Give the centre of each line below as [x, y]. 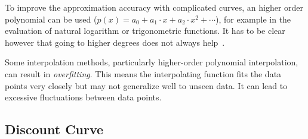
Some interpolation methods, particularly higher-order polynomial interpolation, [152, 62]
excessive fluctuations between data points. [83, 97]
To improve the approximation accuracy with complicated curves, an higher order [154, 7]
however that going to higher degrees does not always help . [115, 42]
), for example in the [253, 19]
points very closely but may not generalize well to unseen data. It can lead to [146, 85]
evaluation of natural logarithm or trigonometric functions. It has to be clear [145, 31]
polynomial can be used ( [51, 19]
